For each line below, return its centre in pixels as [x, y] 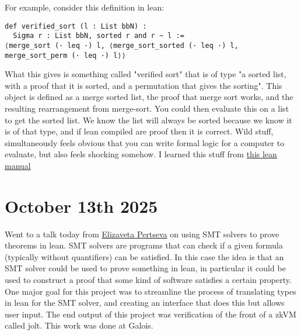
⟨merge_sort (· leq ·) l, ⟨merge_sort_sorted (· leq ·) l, [122, 45]
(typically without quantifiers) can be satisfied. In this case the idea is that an [144, 256]
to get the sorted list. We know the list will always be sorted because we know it [148, 120]
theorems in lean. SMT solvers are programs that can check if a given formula [144, 245]
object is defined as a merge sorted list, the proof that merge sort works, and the [149, 97]
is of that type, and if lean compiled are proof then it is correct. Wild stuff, [139, 131]
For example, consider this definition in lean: [85, 7]
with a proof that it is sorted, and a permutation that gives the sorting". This [143, 85]
